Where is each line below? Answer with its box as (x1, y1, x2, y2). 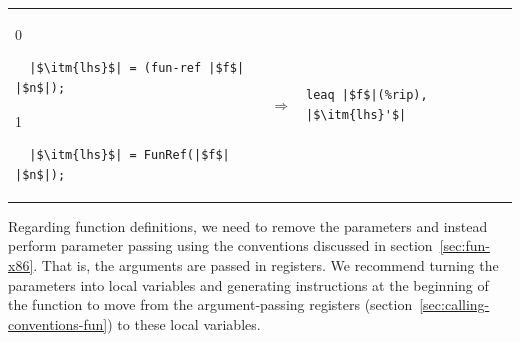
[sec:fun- (439, 235, 490, 256)
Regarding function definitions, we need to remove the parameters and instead (8, 215, 488, 236)
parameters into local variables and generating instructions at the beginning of (8, 274, 489, 295)
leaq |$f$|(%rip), (305, 87, 428, 102)
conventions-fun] (8, 313, 108, 334)
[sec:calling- (419, 294, 490, 315)
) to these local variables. (107, 313, 261, 334)
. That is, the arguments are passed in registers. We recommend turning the (33, 255, 499, 275)
